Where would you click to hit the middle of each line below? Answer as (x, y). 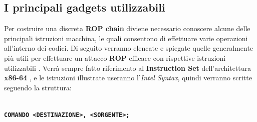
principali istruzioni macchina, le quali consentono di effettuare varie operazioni (126, 38)
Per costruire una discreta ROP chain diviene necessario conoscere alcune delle (127, 28)
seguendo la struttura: (38, 87)
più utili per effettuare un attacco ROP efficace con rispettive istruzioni (115, 57)
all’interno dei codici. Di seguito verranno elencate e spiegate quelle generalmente (129, 48)
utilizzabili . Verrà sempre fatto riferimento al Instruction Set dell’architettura (128, 68)
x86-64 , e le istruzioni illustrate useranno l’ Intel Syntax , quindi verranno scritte (128, 78)
